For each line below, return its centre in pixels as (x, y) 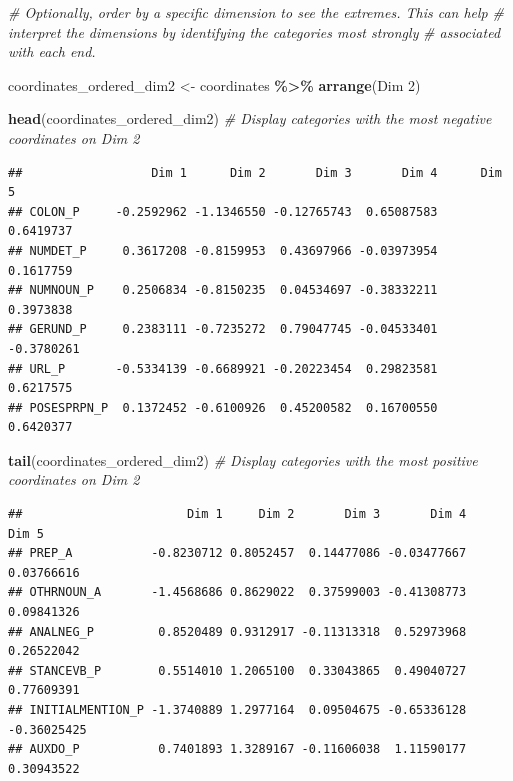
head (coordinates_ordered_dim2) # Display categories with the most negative (250, 118)
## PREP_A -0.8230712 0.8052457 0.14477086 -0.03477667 (237, 553)
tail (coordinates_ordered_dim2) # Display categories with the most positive (243, 459)
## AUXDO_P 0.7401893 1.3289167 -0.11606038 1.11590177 (237, 749)
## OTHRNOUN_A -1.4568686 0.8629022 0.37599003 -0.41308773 (237, 592)
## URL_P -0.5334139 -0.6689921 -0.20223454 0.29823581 (223, 368)
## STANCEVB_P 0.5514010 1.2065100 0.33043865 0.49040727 (237, 670)
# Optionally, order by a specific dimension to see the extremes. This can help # (256, 12)
